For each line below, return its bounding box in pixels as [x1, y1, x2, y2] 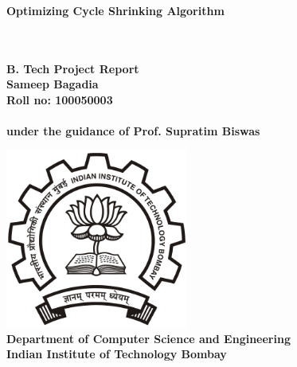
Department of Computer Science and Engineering [6, 330, 291, 346]
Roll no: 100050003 [6, 91, 113, 107]
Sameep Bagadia [6, 76, 99, 92]
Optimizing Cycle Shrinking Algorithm [6, 2, 225, 18]
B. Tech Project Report [6, 60, 139, 76]
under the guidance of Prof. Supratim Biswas [6, 123, 260, 139]
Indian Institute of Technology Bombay [6, 346, 227, 362]
